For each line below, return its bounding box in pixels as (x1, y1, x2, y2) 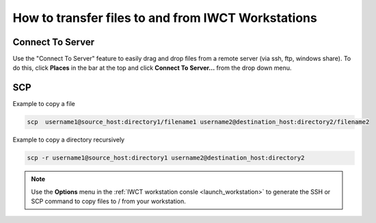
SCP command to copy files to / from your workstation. (31, 197, 186, 205)
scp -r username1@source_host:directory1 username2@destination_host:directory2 (27, 154, 305, 162)
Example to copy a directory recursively (12, 135, 125, 144)
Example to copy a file (12, 100, 75, 108)
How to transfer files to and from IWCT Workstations (12, 10, 317, 25)
